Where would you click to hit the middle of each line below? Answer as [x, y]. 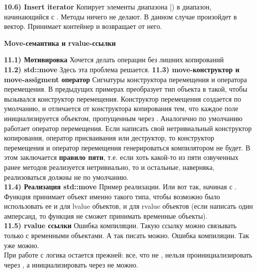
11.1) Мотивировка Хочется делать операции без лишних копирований [114, 60]
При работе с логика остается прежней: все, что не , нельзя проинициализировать [128, 255]
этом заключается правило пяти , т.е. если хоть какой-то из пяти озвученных [121, 157]
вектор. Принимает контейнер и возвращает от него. [83, 26]
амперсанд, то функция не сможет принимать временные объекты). [106, 215]
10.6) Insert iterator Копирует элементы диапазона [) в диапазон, [108, 6]
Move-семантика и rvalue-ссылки [60, 43]
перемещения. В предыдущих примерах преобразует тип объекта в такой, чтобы [126, 89]
